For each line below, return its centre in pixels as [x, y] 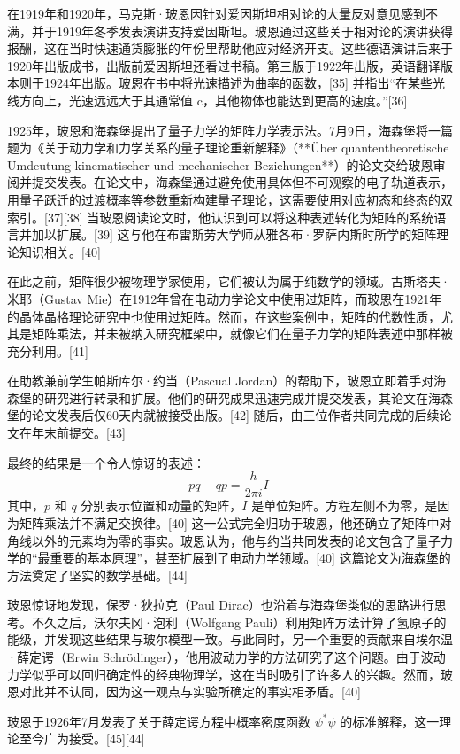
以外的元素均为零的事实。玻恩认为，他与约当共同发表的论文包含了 [223, 540]
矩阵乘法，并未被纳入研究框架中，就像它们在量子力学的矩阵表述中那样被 [242, 334]
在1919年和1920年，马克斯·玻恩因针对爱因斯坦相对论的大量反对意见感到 [216, 13]
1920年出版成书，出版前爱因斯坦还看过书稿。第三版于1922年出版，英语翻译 [224, 65]
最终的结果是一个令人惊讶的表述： [106, 462]
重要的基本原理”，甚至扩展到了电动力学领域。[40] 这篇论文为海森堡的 [250, 558]
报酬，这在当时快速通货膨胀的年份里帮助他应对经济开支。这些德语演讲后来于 [230, 48]
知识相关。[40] [60, 251]
